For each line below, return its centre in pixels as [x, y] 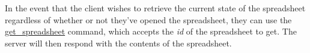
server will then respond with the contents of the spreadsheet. [118, 43]
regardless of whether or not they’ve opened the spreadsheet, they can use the [148, 19]
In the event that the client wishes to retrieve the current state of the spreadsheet [155, 8]
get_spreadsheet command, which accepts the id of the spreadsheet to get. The [151, 31]
